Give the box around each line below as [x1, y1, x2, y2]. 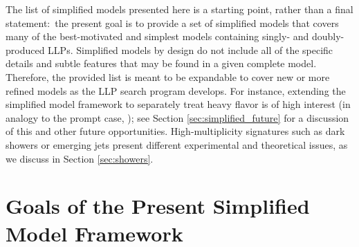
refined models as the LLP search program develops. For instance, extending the [6, 83, 346, 98]
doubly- [311, 29, 344, 44]
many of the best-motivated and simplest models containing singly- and [6, 29, 309, 44]
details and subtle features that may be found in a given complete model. [6, 56, 317, 71]
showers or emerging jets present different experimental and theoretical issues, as [6, 137, 348, 152]
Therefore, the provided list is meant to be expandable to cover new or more [6, 69, 330, 84]
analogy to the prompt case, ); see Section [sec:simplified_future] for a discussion [6, 110, 349, 125]
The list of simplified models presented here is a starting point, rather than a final [6, 2, 353, 16]
